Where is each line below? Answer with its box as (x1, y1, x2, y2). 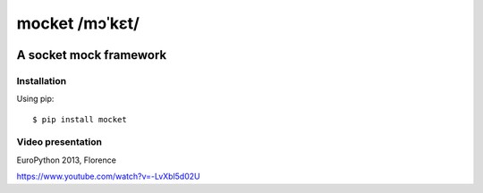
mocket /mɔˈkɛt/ (16, 13, 140, 33)
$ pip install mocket (32, 114, 127, 124)
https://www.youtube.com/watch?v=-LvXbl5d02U (16, 171, 200, 182)
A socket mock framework (16, 47, 167, 63)
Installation (16, 74, 67, 87)
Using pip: (16, 94, 55, 105)
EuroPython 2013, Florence (16, 155, 116, 165)
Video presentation (16, 136, 103, 148)
